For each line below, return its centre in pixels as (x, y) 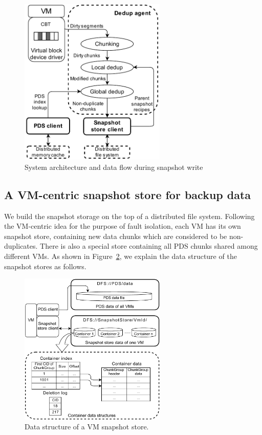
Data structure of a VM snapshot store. (87, 427)
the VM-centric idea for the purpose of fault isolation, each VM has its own (123, 226)
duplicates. (21, 246)
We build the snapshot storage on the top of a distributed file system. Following (129, 216)
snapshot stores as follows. (45, 266)
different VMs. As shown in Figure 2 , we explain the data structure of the (121, 256)
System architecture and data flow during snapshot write (114, 167)
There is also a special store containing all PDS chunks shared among (149, 246)
